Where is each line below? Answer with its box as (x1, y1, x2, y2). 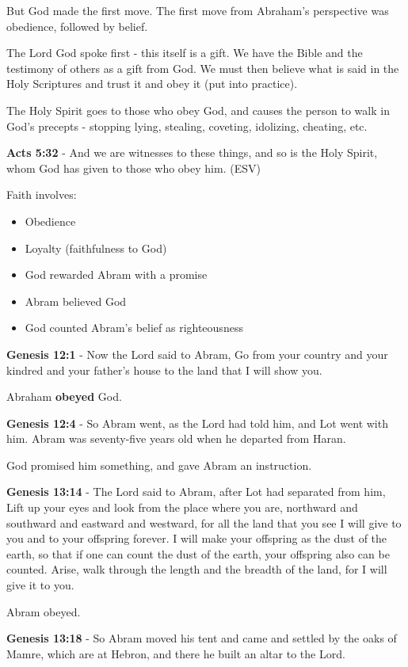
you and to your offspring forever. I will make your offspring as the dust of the (6, 530, 387, 547)
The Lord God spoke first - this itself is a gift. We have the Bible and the (6, 44, 363, 61)
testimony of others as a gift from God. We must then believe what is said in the (6, 59, 399, 76)
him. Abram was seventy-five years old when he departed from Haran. (6, 430, 346, 447)
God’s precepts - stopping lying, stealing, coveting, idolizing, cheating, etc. (6, 117, 368, 134)
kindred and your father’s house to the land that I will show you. (6, 361, 322, 378)
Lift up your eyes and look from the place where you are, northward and (6, 499, 358, 516)
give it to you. (6, 577, 74, 593)
